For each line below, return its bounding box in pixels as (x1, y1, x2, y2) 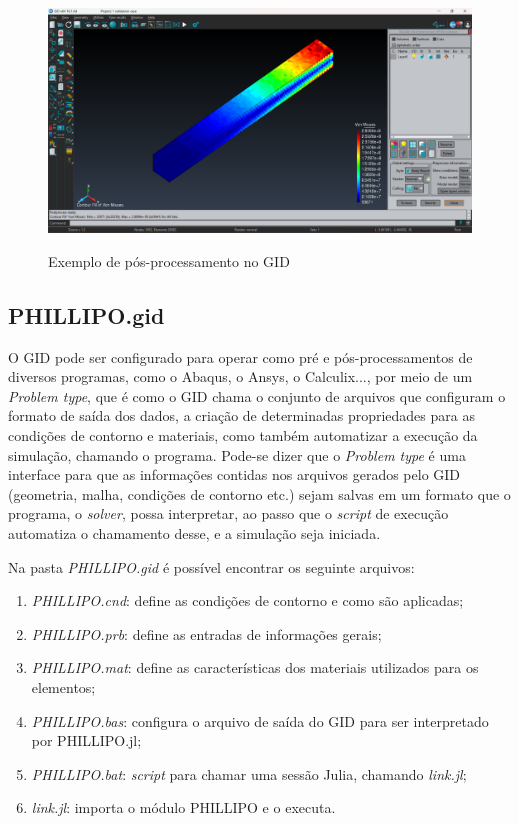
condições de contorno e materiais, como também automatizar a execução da (8, 425, 478, 446)
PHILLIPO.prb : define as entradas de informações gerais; (31, 623, 382, 644)
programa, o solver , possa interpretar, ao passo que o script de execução (8, 503, 449, 524)
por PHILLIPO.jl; (31, 730, 142, 751)
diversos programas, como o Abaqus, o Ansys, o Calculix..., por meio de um (8, 366, 473, 387)
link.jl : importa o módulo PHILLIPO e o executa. (31, 797, 336, 818)
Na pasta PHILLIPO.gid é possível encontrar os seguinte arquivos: (8, 556, 415, 577)
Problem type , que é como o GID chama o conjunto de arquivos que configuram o (8, 385, 506, 406)
